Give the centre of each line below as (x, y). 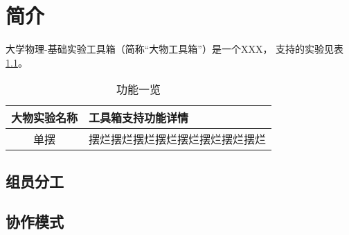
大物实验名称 (45, 118)
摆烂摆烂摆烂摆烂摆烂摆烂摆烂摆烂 (178, 139)
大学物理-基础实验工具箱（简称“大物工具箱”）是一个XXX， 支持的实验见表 (175, 49)
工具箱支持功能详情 (139, 118)
